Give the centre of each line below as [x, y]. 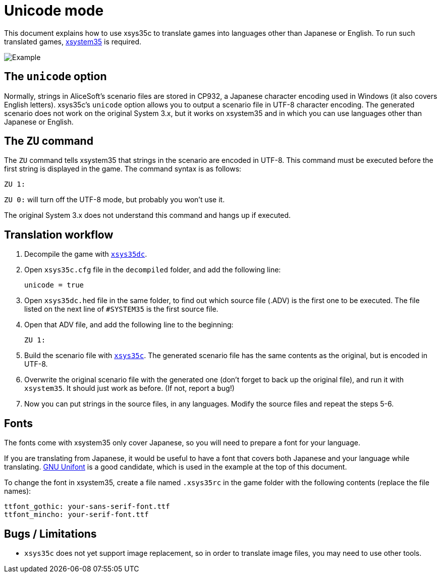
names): [18, 491]
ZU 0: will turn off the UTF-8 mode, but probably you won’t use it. [115, 200]
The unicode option [56, 77]
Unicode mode [54, 11]
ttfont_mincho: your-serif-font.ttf [76, 515]
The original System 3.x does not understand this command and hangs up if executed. [148, 215]
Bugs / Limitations [50, 534]
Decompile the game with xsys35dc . [86, 254]
